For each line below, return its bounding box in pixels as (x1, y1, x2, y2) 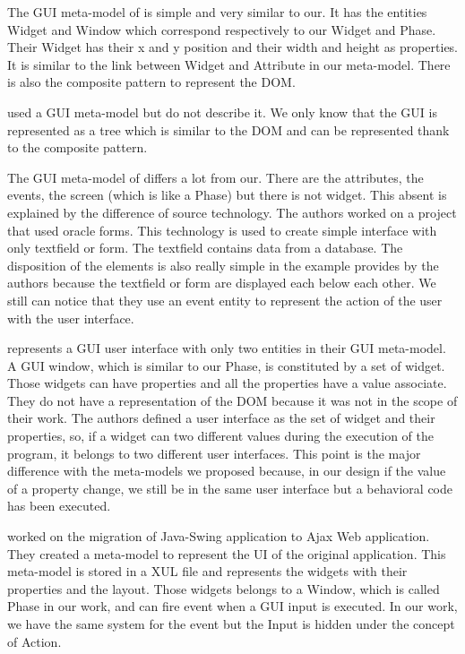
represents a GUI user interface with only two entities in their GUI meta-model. (7, 339, 446, 357)
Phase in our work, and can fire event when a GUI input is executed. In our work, (7, 597, 458, 615)
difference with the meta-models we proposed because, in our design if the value (7, 461, 446, 480)
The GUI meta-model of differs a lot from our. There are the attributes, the (7, 168, 424, 186)
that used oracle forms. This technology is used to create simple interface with (7, 220, 437, 239)
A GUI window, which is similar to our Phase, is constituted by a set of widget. (7, 356, 445, 374)
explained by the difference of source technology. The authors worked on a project (7, 202, 457, 221)
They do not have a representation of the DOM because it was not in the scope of (7, 391, 458, 409)
